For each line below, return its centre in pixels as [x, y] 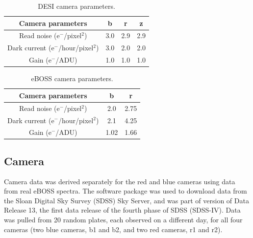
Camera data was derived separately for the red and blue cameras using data [120, 181]
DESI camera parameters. [76, 6]
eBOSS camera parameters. [72, 78]
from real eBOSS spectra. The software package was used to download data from [126, 191]
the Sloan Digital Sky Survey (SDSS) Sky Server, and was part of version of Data [126, 200]
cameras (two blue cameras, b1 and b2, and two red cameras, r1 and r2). [113, 229]
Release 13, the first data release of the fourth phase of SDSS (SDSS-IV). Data [122, 210]
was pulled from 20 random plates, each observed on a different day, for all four [123, 220]
